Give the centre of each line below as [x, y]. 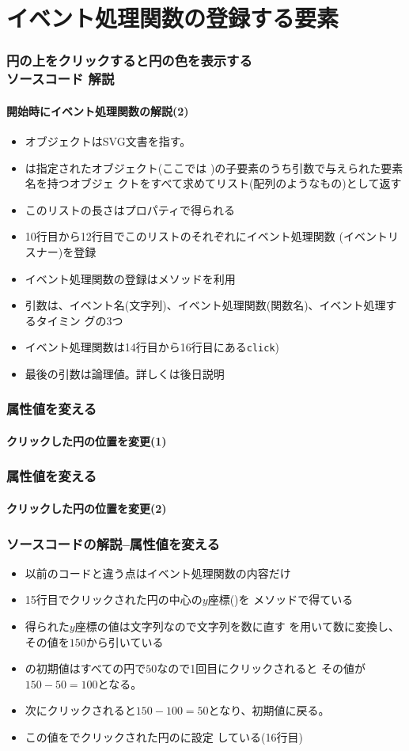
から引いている [125, 641]
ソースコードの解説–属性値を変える [113, 543]
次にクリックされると [80, 710]
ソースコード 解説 [61, 79]
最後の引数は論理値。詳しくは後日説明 [125, 373]
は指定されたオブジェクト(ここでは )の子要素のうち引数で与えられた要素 [214, 167]
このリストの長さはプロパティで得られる [130, 209]
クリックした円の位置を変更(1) [87, 440]
